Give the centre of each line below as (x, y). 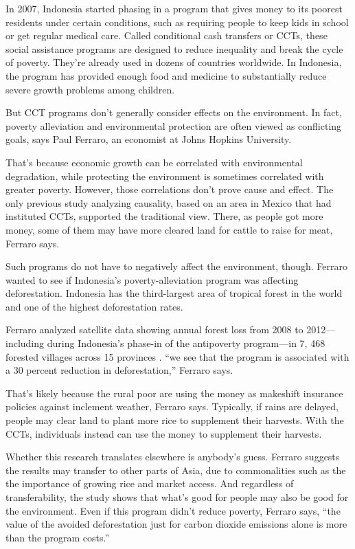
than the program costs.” (58, 537)
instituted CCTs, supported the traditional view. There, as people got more (164, 216)
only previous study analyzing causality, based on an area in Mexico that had (169, 202)
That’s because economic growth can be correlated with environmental (154, 162)
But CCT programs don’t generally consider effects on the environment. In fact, (174, 112)
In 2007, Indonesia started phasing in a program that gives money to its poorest (174, 8)
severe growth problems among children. (90, 89)
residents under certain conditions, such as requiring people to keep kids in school (177, 22)
